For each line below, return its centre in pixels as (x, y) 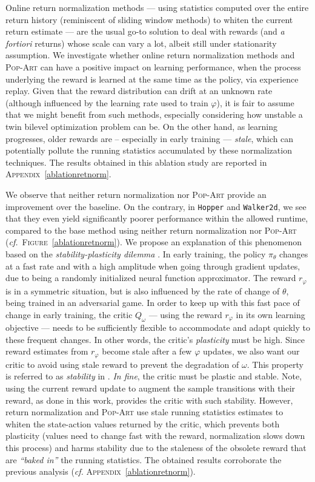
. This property (275, 364)
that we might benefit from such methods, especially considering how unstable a (154, 114)
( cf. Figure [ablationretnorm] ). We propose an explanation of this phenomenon (154, 242)
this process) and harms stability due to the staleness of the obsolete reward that (156, 448)
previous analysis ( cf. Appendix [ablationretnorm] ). (101, 471)
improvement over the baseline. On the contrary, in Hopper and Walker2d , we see (156, 206)
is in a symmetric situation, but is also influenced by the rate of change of (143, 290)
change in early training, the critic (69, 314)
